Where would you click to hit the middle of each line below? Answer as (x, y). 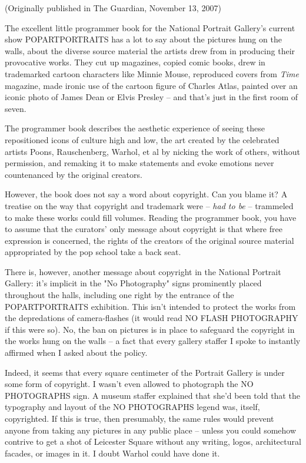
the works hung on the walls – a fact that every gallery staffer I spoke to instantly (153, 341)
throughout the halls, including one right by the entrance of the (119, 295)
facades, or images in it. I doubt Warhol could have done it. (112, 453)
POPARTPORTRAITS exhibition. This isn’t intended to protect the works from (150, 306)
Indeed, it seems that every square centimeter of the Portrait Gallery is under (145, 372)
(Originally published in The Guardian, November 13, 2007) (113, 8)
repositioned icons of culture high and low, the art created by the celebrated (142, 139)
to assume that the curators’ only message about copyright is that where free (144, 229)
